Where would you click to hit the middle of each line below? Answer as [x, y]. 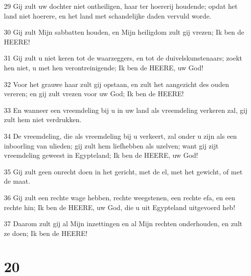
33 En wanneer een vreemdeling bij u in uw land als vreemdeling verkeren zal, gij [126, 110]
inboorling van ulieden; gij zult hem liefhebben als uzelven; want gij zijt [111, 145]
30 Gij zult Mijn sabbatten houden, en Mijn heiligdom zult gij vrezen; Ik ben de [124, 32]
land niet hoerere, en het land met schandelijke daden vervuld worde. [108, 15]
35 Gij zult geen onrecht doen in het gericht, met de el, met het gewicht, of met [123, 171]
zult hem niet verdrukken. [43, 119]
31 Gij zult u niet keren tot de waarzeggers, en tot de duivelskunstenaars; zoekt [123, 58]
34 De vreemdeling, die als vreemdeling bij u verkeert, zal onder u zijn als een [121, 136]
